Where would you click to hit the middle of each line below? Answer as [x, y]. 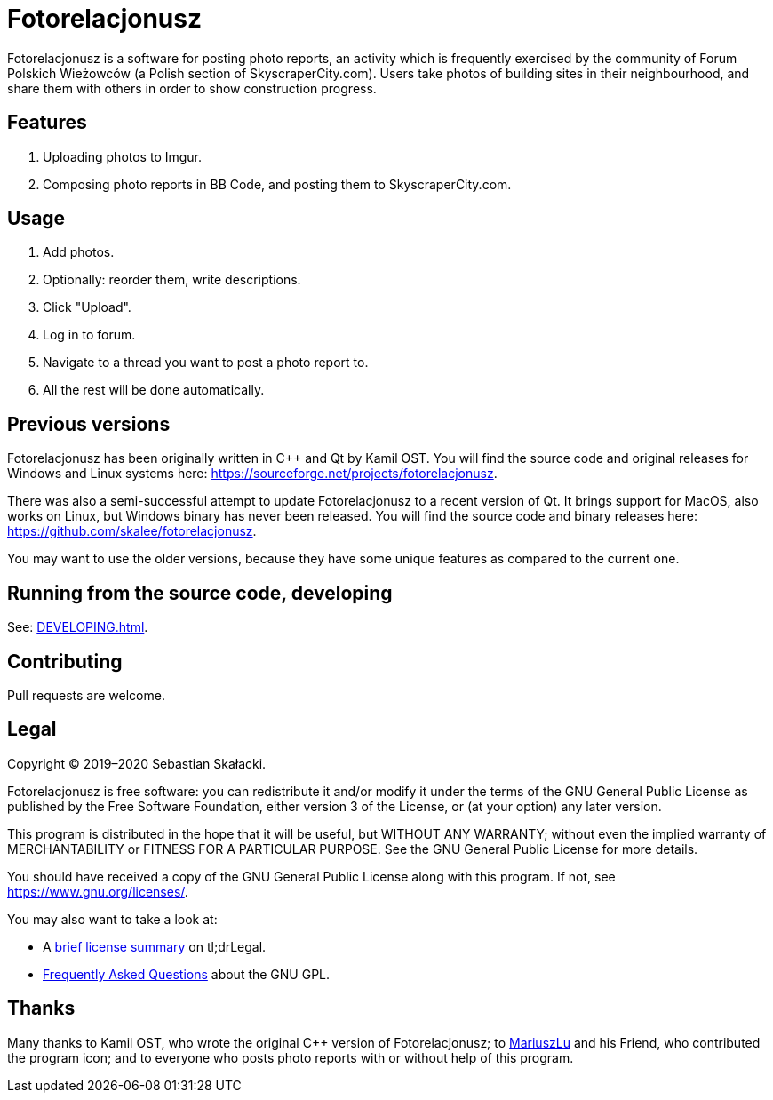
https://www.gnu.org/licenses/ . [98, 891]
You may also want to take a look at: [112, 919]
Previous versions [89, 424]
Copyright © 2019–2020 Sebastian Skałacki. [137, 763]
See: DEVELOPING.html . [78, 627]
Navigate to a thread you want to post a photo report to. [206, 363]
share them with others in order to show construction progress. [192, 88]
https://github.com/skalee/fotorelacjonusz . [132, 531]
